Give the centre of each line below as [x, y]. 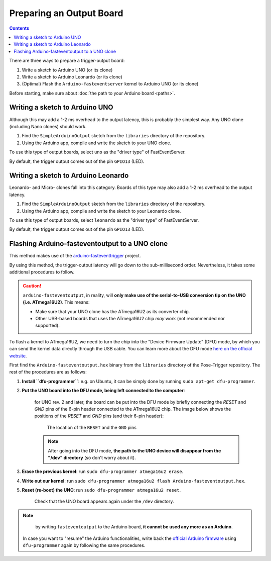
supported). [48, 325]
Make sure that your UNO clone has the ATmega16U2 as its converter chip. [113, 311]
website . [18, 356]
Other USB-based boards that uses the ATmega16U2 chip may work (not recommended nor [130, 319]
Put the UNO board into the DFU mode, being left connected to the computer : [103, 391]
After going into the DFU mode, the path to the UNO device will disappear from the [134, 450]
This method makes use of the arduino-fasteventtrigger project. [75, 256]
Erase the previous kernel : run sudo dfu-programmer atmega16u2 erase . [103, 472]
